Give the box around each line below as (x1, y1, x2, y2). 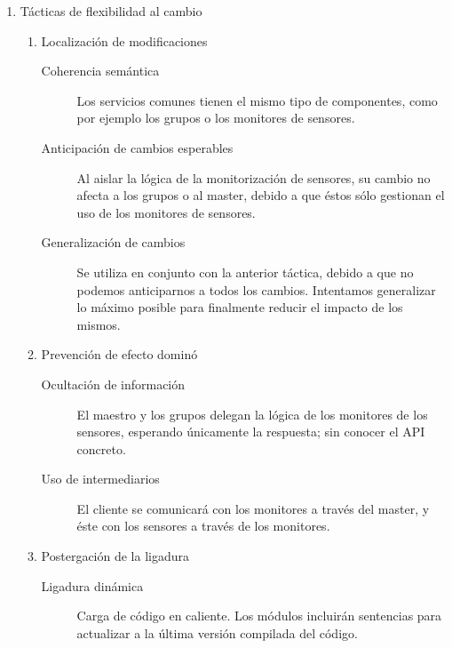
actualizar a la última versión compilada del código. (76, 623, 358, 642)
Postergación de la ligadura (41, 547, 190, 565)
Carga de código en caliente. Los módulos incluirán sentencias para (76, 606, 442, 625)
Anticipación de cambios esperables (41, 138, 234, 156)
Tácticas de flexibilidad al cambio (20, 2, 202, 20)
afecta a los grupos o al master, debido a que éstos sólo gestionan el (76, 186, 445, 204)
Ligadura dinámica (41, 576, 144, 595)
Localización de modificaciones (41, 31, 208, 50)
